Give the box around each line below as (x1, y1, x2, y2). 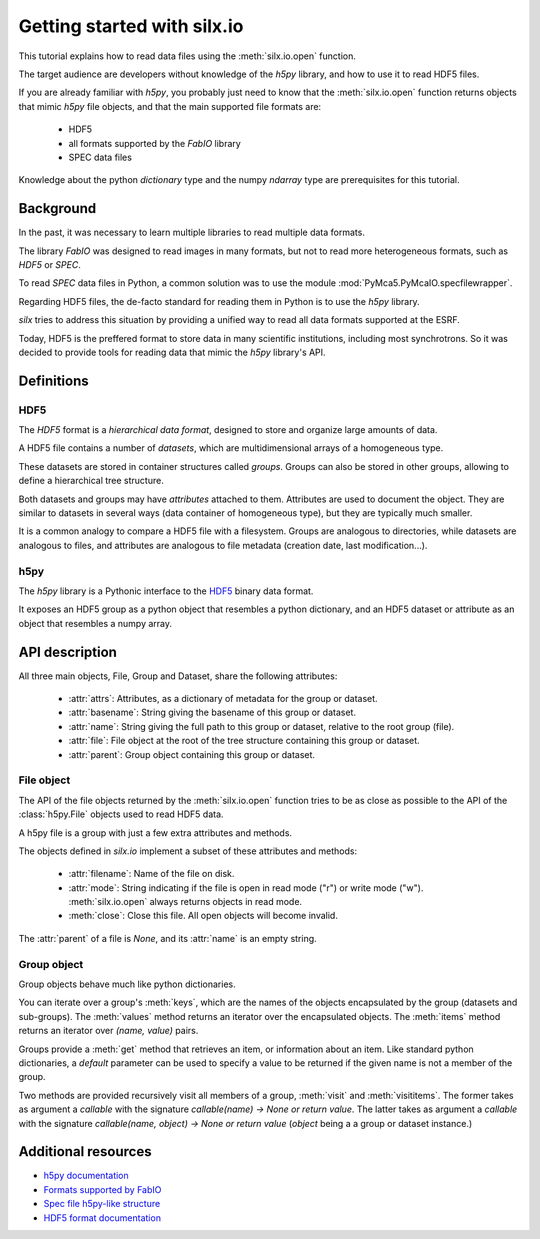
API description (18, 643, 117, 660)
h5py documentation (43, 1170, 129, 1182)
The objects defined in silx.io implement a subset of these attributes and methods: (18, 845, 358, 857)
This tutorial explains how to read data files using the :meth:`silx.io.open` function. (18, 50, 357, 62)
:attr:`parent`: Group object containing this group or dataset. (68, 748, 315, 760)
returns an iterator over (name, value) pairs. (18, 1025, 199, 1037)
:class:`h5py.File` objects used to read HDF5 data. (18, 808, 224, 820)
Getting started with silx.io (18, 15, 244, 37)
